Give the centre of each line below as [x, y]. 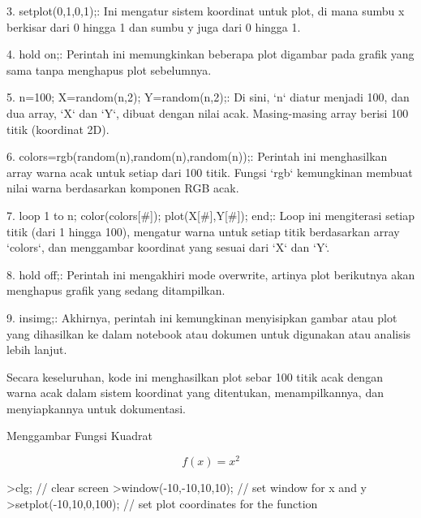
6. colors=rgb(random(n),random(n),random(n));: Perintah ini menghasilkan [197, 156]
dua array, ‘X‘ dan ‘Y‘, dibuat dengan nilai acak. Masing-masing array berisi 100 [208, 112]
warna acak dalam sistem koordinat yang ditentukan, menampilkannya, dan [195, 393]
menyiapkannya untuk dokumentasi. [97, 408]
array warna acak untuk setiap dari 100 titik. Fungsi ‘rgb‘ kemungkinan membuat [210, 172]
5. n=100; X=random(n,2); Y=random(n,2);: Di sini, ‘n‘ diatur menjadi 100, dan [208, 97]
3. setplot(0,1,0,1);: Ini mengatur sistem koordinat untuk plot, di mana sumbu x [206, 11]
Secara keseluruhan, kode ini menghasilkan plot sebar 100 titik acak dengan [195, 376]
